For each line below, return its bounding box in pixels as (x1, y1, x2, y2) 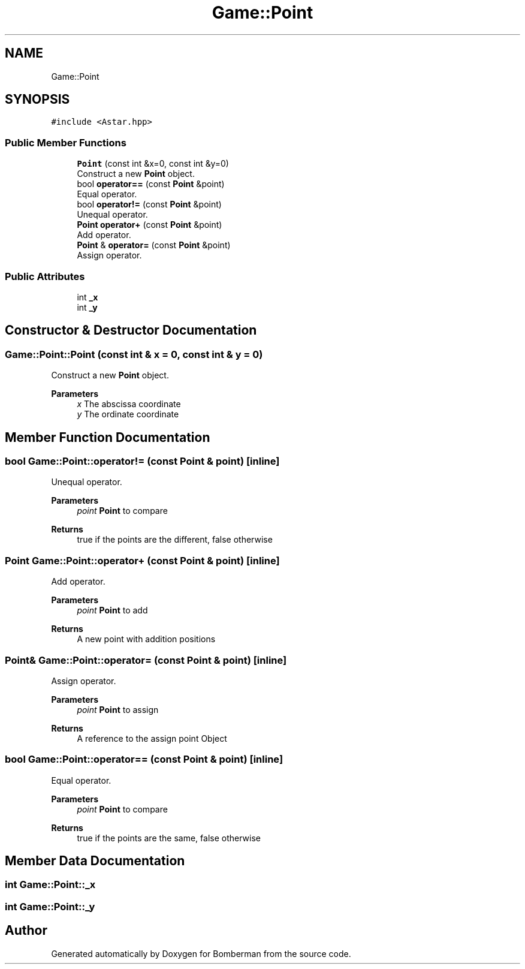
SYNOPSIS (5, 92, 70, 107)
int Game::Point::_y (5, 900, 95, 913)
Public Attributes (5, 270, 85, 282)
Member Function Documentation (5, 429, 210, 445)
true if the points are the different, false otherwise (77, 534, 273, 545)
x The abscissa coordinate (77, 399, 181, 410)
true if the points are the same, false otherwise (77, 832, 261, 843)
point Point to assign (77, 704, 159, 715)
